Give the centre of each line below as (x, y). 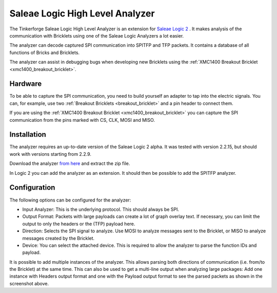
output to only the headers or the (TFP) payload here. (79, 224)
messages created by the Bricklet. (58, 238)
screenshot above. (29, 283)
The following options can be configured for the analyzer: (70, 200)
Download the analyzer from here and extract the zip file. (70, 163)
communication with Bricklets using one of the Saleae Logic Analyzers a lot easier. (97, 35)
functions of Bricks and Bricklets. (44, 52)
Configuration (32, 188)
